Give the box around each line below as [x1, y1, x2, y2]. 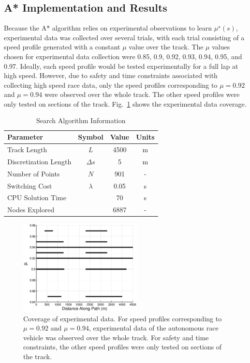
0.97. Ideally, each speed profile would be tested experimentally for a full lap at [4, 61, 238, 71]
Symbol [78, 132, 103, 142]
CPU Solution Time [7, 192, 66, 203]
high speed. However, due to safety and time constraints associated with [4, 70, 218, 80]
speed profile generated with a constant [4, 42, 120, 52]
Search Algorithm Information [36, 115, 126, 125]
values [212, 42, 230, 52]
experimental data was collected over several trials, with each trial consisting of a [4, 32, 245, 42]
